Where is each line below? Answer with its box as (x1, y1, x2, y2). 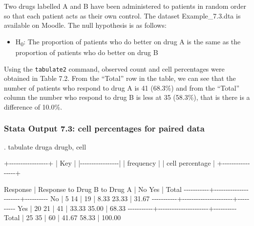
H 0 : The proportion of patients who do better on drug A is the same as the (15, 36, 241, 48)
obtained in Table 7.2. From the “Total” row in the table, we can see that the (4, 73, 236, 83)
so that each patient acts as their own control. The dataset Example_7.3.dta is (4, 10, 241, 20)
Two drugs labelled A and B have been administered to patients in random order (4, 1, 247, 11)
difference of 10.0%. (4, 101, 63, 112)
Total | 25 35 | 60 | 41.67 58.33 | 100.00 (4, 212, 121, 223)
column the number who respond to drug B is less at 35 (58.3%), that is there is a (4, 92, 250, 102)
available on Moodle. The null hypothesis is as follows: (4, 20, 167, 30)
